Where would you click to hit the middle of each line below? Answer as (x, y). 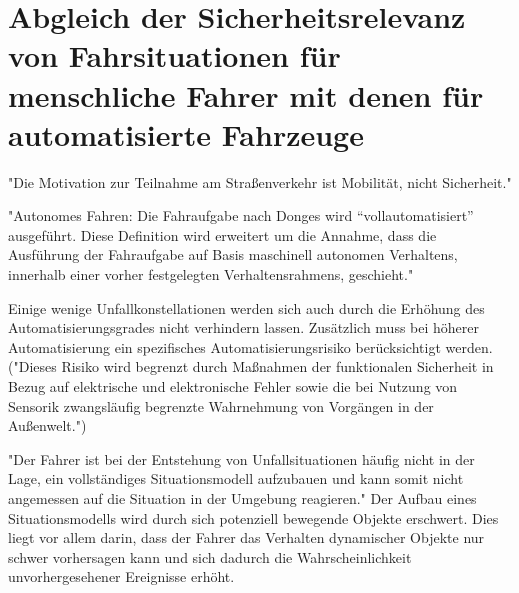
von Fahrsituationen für (174, 55)
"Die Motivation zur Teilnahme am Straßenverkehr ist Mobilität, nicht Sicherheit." (260, 181)
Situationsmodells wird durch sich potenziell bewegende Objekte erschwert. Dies (253, 517)
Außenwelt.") (47, 425)
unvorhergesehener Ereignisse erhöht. (121, 576)
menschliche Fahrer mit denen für (246, 94)
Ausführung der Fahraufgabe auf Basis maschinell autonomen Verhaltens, (233, 254)
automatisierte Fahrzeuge (186, 133)
